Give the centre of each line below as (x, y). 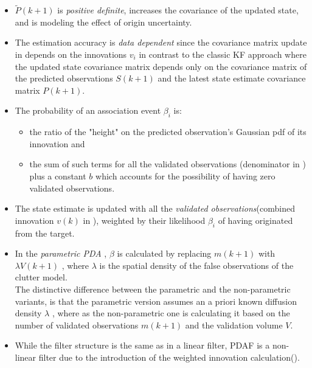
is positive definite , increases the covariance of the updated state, (178, 10)
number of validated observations (77, 325)
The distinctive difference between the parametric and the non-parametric (153, 289)
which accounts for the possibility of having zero (185, 175)
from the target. (45, 233)
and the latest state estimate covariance (232, 78)
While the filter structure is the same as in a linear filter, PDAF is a (142, 345)
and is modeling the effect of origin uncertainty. (103, 22)
